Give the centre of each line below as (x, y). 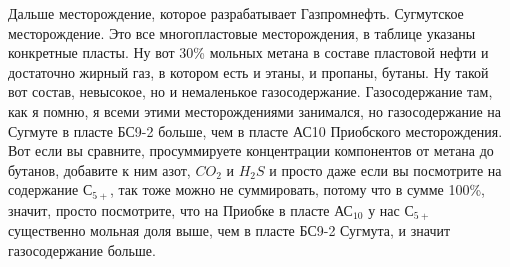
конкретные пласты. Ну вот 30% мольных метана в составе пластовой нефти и (248, 52)
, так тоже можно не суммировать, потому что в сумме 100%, (297, 189)
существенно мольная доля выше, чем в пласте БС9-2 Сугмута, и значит (229, 230)
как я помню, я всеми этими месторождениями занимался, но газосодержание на (255, 110)
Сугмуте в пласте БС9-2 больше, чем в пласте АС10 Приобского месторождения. (255, 130)
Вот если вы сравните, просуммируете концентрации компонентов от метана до (251, 150)
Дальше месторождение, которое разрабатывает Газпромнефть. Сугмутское (236, 13)
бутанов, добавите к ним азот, (99, 169)
